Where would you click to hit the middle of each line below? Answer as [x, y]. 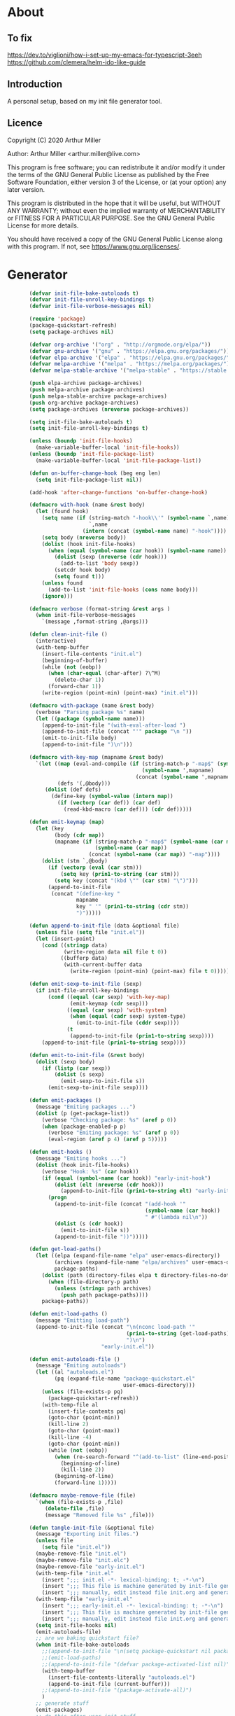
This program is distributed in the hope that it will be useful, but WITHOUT [114, 203]
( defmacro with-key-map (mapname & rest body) [97, 758]
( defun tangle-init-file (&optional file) [92, 1528]
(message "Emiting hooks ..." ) [81, 1159]
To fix [20, 38]
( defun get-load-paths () [65, 1249]
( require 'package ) [57, 319]
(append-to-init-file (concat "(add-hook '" [120, 1204]
